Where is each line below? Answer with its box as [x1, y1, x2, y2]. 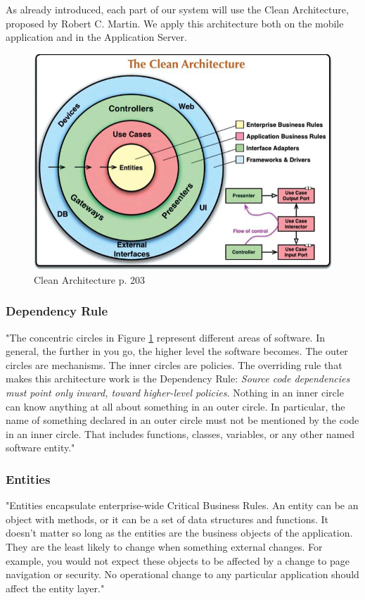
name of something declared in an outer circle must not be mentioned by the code [6, 413, 359, 427]
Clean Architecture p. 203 [34, 272, 145, 287]
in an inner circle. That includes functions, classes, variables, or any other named [6, 426, 355, 441]
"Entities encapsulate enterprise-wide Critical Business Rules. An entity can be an [6, 498, 359, 513]
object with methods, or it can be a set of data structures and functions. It [6, 511, 329, 526]
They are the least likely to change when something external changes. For [6, 539, 323, 554]
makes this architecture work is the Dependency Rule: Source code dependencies [6, 371, 350, 386]
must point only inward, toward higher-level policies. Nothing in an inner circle [6, 385, 344, 399]
